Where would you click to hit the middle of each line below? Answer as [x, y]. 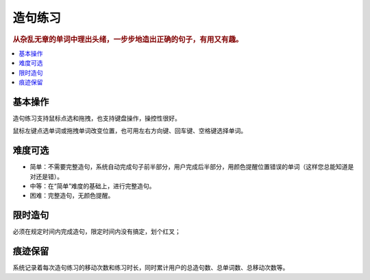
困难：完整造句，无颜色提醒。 [72, 196]
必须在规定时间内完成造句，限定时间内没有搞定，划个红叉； [97, 232]
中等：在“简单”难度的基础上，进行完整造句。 [92, 186]
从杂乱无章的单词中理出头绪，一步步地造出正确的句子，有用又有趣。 [128, 39]
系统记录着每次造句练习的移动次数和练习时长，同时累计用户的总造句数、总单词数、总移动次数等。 [151, 268]
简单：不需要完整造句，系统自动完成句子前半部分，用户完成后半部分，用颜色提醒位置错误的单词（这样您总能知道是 [192, 167]
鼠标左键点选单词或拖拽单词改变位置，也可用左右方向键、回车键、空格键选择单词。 [129, 131]
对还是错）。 [46, 176]
